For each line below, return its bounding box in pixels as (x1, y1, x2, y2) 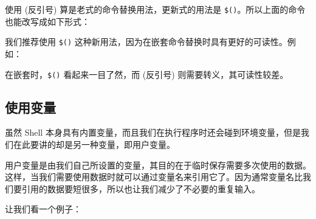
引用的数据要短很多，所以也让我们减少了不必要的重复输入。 (21, 182, 260, 195)
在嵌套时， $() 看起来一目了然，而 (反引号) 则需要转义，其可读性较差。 (5, 68, 289, 80)
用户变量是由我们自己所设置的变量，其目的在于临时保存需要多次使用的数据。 (5, 158, 311, 171)
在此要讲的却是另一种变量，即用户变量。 (13, 137, 175, 150)
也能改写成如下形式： (5, 15, 90, 27)
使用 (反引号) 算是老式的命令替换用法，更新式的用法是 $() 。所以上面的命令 (5, 3, 306, 15)
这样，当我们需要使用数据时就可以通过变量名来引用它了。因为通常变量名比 (5, 170, 303, 183)
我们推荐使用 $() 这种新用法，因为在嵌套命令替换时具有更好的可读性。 (5, 35, 287, 48)
